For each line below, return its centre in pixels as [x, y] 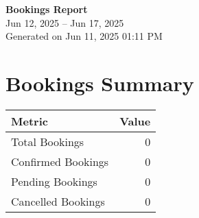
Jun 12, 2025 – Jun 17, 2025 [65, 22]
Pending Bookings [54, 181]
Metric [30, 121]
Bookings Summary [100, 83]
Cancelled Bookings [58, 201]
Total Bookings [48, 141]
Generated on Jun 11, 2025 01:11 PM [84, 36]
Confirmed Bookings [60, 161]
